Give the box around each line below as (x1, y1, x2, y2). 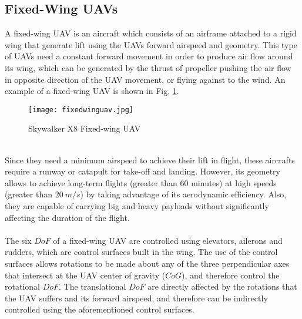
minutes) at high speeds (191, 176, 277, 189)
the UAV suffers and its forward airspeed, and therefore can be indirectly (5, 291, 268, 304)
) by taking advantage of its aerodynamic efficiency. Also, (80, 188, 287, 200)
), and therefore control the (182, 268, 280, 281)
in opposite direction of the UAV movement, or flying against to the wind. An (5, 73, 286, 85)
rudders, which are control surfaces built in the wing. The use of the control (5, 246, 278, 258)
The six (5, 234, 32, 246)
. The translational (59, 280, 126, 293)
